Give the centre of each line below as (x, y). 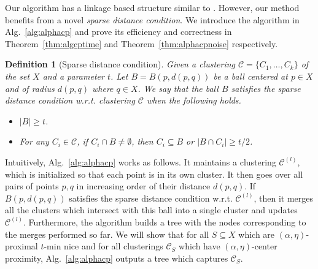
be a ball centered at (250, 76)
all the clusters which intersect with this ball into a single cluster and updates (151, 210)
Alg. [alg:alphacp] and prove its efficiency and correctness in (118, 32)
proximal (21, 246)
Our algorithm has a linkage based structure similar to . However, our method (152, 7)
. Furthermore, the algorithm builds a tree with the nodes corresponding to (165, 222)
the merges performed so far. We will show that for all (107, 234)
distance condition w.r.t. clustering (70, 100)
